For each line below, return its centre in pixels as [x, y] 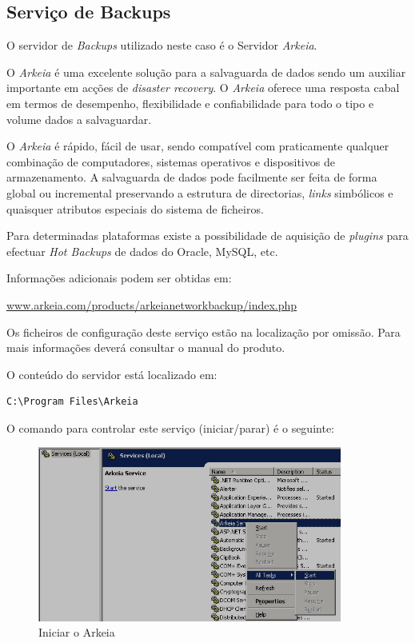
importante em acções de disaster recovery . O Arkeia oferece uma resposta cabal [203, 88]
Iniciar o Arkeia [77, 632]
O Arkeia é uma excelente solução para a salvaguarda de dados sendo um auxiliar [206, 72]
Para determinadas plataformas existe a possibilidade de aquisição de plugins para [207, 236]
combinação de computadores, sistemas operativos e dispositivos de [171, 161]
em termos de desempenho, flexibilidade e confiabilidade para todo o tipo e [190, 103]
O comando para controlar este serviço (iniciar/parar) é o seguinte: [170, 427]
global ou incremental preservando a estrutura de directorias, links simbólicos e [200, 192]
